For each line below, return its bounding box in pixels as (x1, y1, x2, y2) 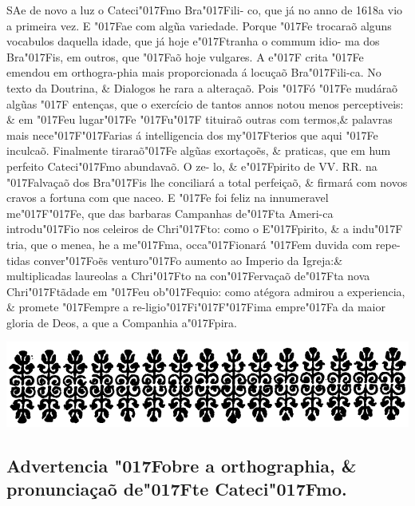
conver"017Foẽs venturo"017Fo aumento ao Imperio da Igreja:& (34, 251, 343, 268)
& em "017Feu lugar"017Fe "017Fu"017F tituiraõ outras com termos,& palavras (6, 111, 393, 128)
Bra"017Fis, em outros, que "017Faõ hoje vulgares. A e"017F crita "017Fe (6, 48, 364, 65)
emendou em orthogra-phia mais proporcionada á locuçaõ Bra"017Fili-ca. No (6, 64, 381, 81)
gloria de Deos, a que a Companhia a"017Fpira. (6, 314, 237, 330)
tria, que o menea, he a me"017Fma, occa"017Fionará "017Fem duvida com (6, 235, 373, 252)
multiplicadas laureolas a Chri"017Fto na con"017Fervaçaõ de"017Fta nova (6, 267, 370, 284)
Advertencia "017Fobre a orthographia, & (6, 453, 357, 477)
